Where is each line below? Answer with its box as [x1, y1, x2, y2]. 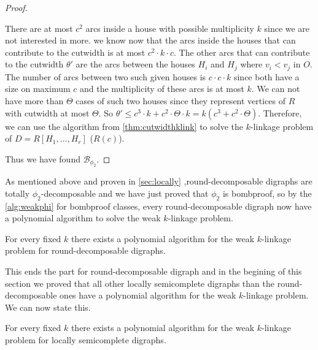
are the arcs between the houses [76, 58, 195, 70]
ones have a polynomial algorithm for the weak [60, 289, 236, 302]
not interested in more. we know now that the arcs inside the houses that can [5, 34, 296, 47]
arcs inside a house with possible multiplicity [85, 21, 254, 34]
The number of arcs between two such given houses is [5, 70, 206, 83]
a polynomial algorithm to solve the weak [5, 211, 161, 224]
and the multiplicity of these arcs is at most [80, 82, 244, 95]
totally [5, 186, 30, 199]
